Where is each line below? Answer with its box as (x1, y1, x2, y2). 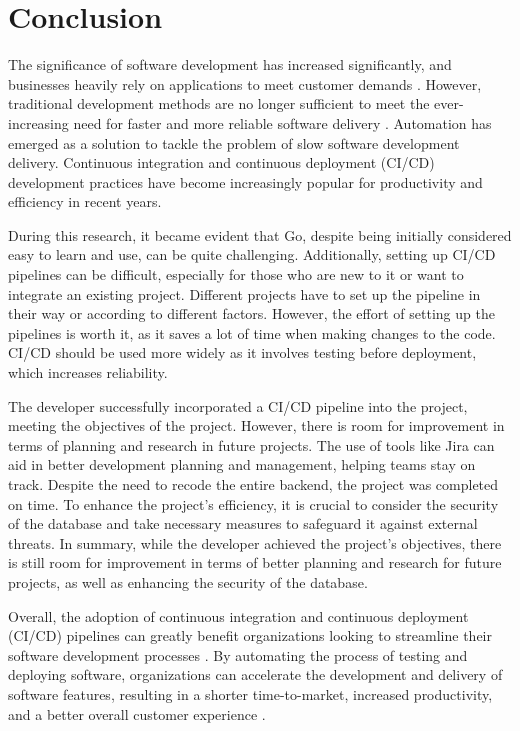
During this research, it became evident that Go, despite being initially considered (8, 224, 512, 245)
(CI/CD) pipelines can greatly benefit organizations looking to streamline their (8, 625, 492, 646)
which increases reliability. (8, 362, 168, 383)
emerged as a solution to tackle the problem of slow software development (8, 132, 460, 153)
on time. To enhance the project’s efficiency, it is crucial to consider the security (8, 493, 499, 514)
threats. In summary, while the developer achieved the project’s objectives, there (8, 532, 502, 553)
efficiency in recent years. (8, 191, 162, 212)
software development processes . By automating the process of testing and (8, 644, 468, 665)
